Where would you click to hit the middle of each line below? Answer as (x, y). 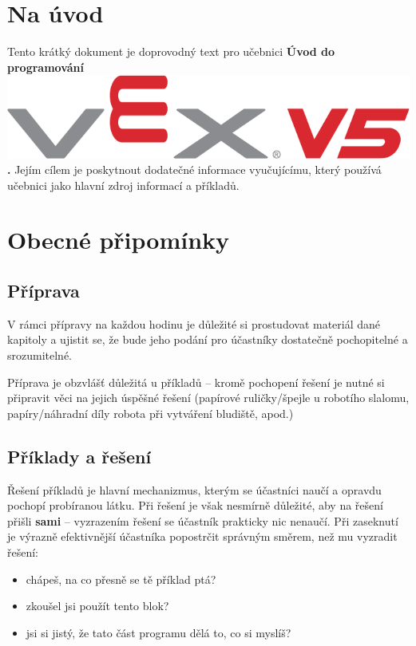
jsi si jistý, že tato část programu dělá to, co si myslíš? (158, 632)
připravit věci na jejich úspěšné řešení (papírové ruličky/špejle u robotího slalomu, (208, 398)
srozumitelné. (40, 355)
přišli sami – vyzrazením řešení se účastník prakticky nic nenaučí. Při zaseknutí (203, 520)
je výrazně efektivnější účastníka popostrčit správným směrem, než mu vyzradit (202, 536)
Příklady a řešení (79, 456)
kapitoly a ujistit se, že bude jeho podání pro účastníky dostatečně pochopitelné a (208, 339)
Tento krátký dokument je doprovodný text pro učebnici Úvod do (171, 51)
